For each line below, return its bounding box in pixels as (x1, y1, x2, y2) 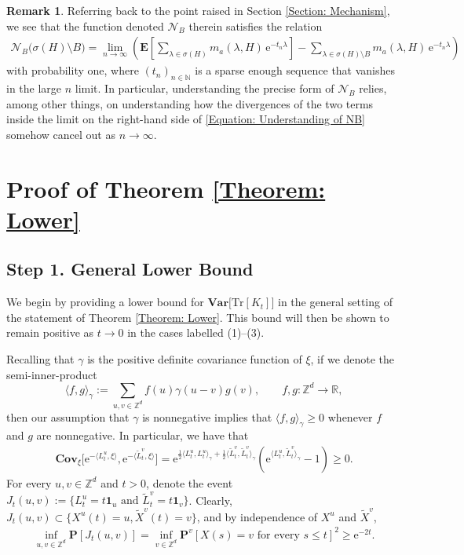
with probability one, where (6, 62, 139, 79)
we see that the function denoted (6, 17, 164, 34)
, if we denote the (310, 350, 395, 367)
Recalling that (6, 350, 75, 367)
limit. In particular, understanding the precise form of (75, 80, 334, 97)
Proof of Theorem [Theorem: (6, 172, 326, 204)
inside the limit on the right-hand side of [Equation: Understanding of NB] (6, 111, 365, 127)
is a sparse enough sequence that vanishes (195, 62, 396, 79)
